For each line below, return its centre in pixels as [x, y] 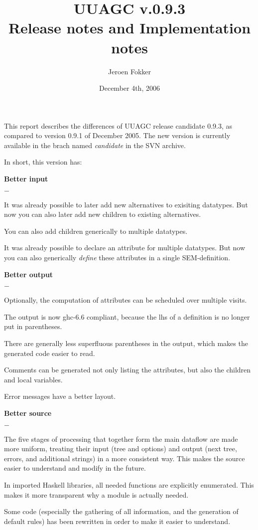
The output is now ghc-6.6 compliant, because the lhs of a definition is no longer [127, 316]
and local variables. [33, 379]
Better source [28, 413]
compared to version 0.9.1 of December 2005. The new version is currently [117, 135]
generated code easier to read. [50, 353]
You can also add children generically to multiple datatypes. [96, 231]
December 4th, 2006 [129, 88]
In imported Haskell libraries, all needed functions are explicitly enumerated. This [129, 484]
